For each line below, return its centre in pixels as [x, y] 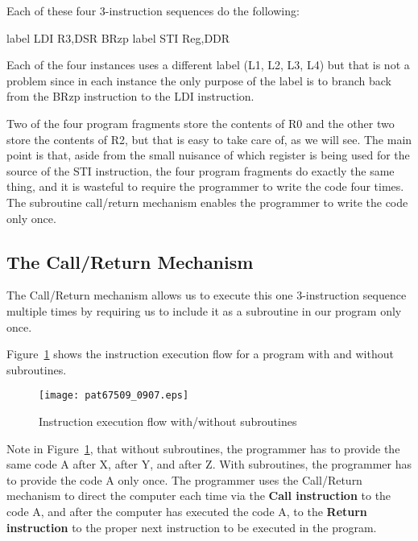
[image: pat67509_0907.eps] [114, 396]
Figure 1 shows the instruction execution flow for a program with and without [200, 354]
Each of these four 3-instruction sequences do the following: [153, 10]
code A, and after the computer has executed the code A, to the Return [187, 511]
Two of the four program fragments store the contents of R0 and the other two [201, 123]
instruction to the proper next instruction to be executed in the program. [192, 527]
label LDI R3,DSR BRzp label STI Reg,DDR [118, 37]
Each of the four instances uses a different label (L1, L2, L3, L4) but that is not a [208, 65]
